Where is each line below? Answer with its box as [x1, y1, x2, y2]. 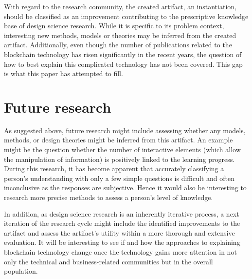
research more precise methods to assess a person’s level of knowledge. [4, 192, 213, 202]
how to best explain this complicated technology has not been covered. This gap [4, 59, 243, 69]
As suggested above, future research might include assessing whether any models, [4, 125, 246, 135]
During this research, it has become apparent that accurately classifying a [4, 163, 224, 174]
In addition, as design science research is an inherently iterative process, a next [4, 208, 239, 219]
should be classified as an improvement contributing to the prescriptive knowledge [4, 11, 249, 21]
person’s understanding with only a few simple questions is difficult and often [4, 173, 234, 183]
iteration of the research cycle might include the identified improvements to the [4, 218, 240, 228]
